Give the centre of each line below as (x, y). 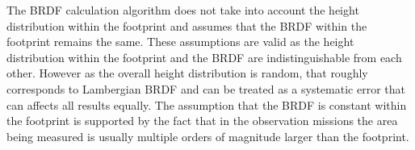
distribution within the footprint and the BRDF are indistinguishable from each (204, 57)
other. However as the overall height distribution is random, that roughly (187, 73)
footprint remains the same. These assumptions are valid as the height (180, 42)
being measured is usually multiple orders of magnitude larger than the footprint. (208, 136)
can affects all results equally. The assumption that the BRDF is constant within (207, 104)
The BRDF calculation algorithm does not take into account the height (183, 10)
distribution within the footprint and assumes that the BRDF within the (187, 25)
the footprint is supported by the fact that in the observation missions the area (202, 121)
